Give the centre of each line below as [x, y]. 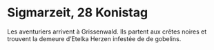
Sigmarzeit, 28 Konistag [78, 13]
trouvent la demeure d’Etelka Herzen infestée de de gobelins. [94, 38]
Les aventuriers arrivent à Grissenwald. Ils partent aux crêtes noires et [107, 32]
